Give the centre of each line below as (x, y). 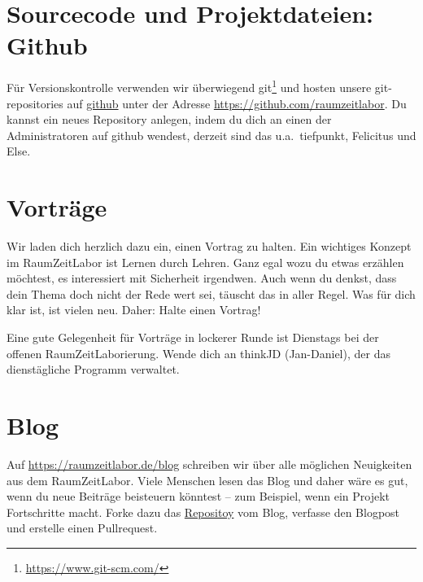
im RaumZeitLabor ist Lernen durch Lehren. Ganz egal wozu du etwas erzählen (205, 262)
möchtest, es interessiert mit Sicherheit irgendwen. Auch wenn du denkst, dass (202, 278)
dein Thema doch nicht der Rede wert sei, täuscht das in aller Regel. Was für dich (211, 293)
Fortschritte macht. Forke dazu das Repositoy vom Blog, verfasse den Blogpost (203, 512)
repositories (35, 103)
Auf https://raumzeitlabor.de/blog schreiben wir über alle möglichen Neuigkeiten (209, 464)
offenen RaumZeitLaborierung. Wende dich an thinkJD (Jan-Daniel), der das (198, 353)
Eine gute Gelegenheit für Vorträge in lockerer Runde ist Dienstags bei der (193, 337)
